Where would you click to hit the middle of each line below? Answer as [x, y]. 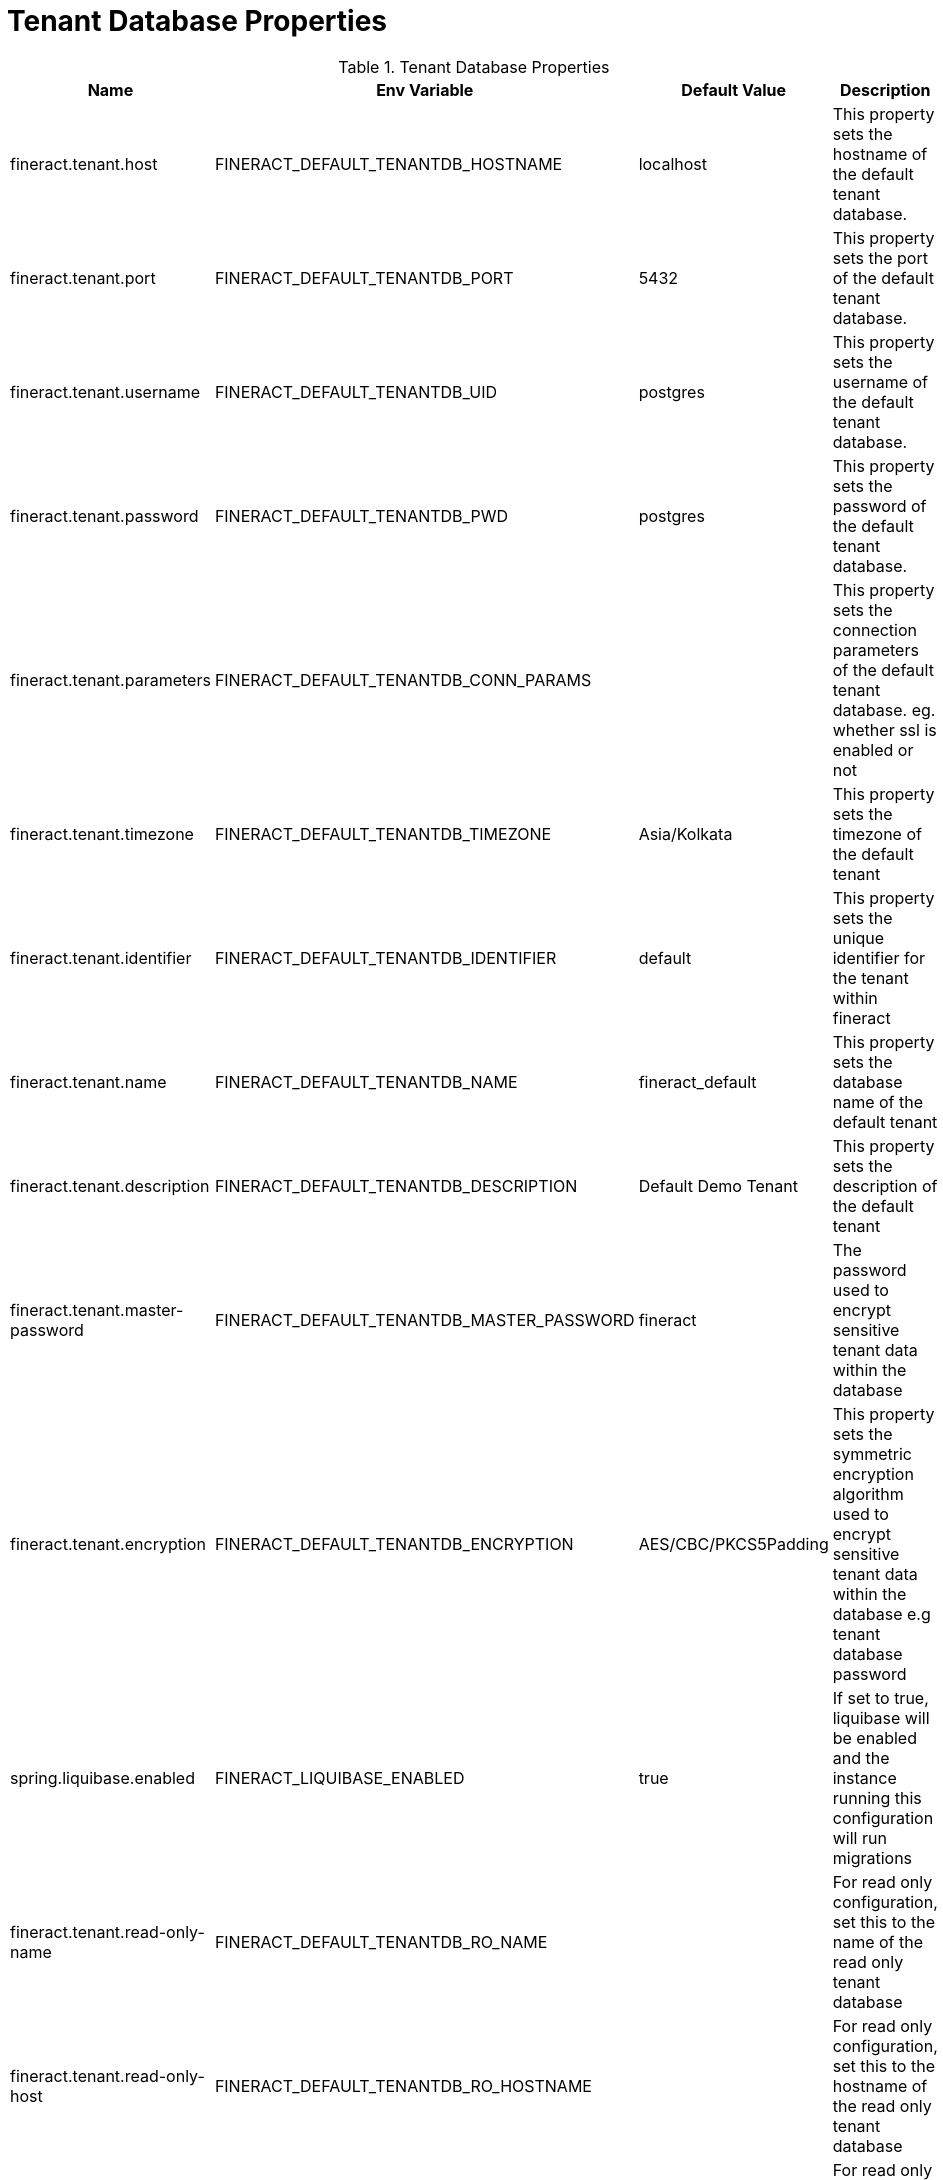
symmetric [872, 1453]
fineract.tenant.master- [97, 1309]
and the [861, 1757]
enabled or [873, 749]
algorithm [868, 1493]
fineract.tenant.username [105, 391]
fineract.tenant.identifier [101, 957]
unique [858, 937]
